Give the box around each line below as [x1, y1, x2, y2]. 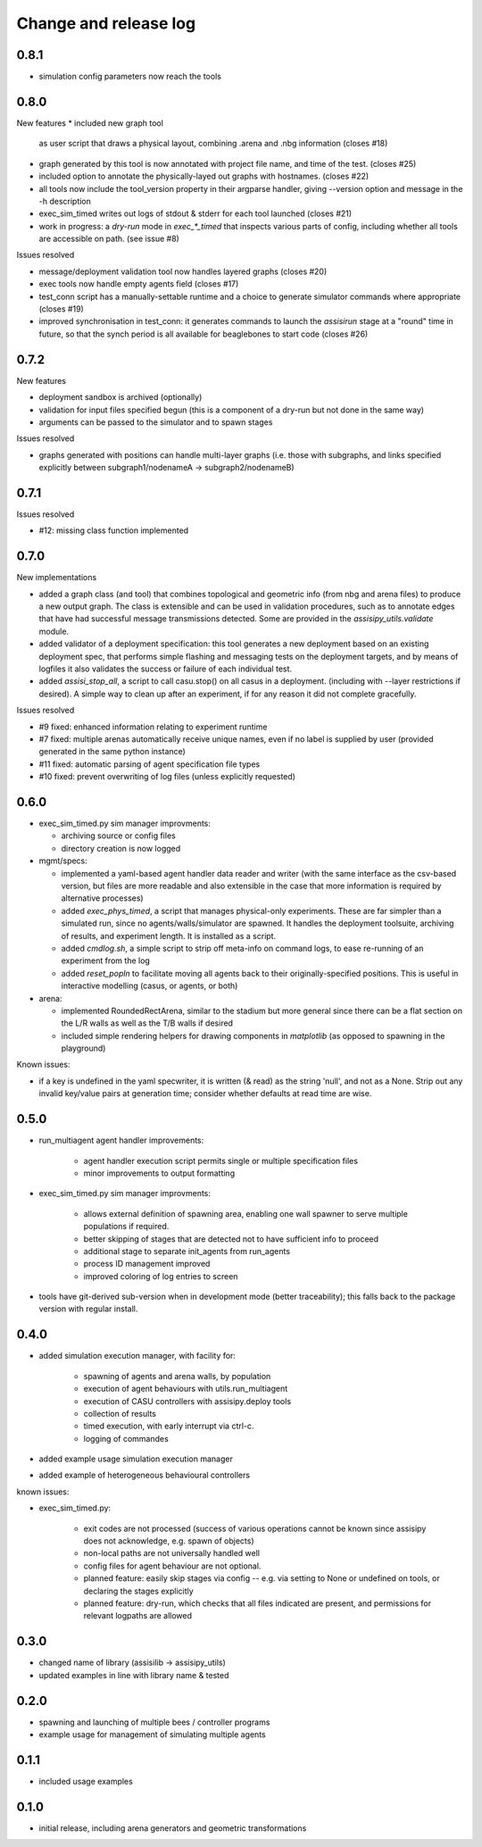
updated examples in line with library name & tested [38, 1669, 229, 1680]
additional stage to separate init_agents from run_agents [83, 1245, 290, 1256]
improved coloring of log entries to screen [83, 1270, 238, 1281]
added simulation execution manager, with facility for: [38, 1351, 237, 1361]
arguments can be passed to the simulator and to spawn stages [38, 416, 273, 428]
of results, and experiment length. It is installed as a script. [61, 930, 277, 941]
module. [38, 626, 70, 636]
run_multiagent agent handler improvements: [38, 1135, 204, 1146]
